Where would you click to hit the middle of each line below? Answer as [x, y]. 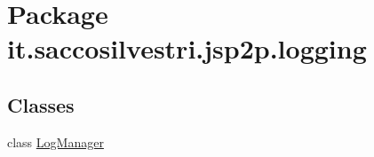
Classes [41, 104]
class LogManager [56, 141]
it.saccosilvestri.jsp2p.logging [187, 48]
